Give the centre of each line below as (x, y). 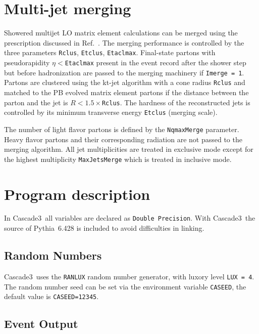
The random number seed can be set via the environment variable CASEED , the (125, 286)
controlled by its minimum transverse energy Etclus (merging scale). (111, 112)
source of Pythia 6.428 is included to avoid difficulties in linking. (104, 228)
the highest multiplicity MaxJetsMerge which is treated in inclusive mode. (118, 159)
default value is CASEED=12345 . (51, 296)
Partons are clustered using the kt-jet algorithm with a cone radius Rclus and (125, 82)
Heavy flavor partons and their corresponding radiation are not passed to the (123, 139)
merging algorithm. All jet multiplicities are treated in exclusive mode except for (129, 149)
